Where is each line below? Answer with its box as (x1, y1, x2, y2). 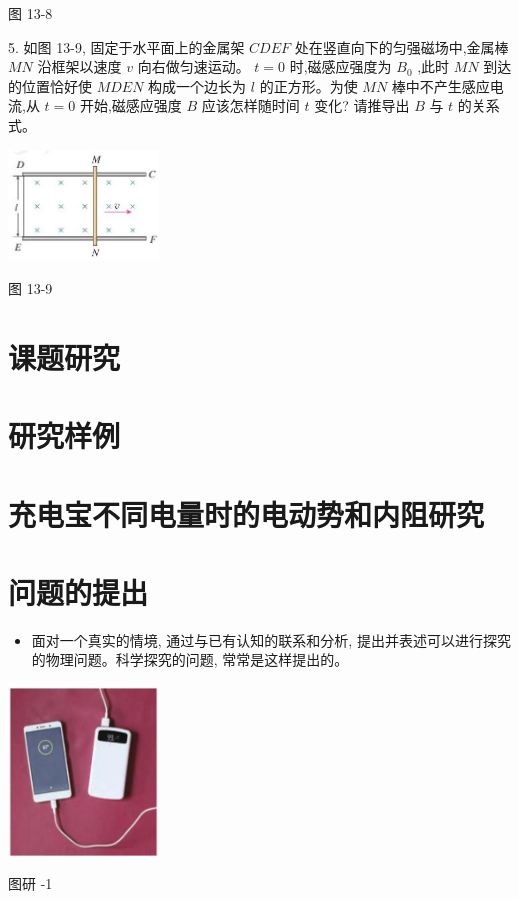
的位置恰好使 (8, 75, 92, 96)
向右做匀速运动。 (137, 56, 250, 77)
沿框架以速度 (37, 56, 122, 77)
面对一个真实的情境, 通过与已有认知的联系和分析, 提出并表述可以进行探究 (31, 629, 511, 650)
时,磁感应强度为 (289, 56, 392, 77)
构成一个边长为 (148, 75, 247, 96)
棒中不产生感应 (391, 75, 490, 96)
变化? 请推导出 (314, 95, 410, 116)
